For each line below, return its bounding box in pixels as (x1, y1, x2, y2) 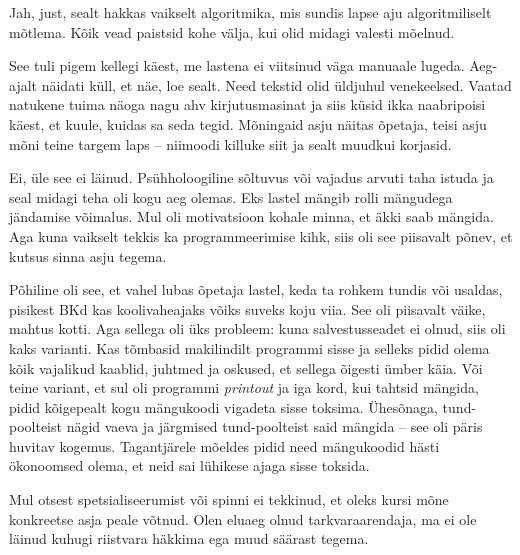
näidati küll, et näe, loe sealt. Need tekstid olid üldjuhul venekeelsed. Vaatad (41, 74, 512, 95)
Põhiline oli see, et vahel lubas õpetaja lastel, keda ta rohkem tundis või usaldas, (9, 279, 503, 300)
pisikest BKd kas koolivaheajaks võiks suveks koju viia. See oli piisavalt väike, (9, 298, 486, 319)
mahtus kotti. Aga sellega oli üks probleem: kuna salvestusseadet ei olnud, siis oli (9, 318, 506, 339)
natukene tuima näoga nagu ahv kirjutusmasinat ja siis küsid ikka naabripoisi (9, 94, 486, 115)
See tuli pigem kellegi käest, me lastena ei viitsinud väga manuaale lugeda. (9, 55, 465, 76)
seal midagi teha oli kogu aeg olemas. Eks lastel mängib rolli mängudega (9, 186, 453, 207)
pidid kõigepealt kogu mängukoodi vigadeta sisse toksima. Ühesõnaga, (9, 396, 438, 417)
